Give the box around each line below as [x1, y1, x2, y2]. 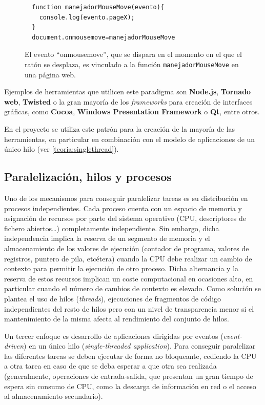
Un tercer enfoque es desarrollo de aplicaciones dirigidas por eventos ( [4, 330, 223, 341]
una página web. [25, 69, 76, 79]
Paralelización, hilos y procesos [4, 169, 172, 185]
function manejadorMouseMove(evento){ [32, 4, 165, 11]
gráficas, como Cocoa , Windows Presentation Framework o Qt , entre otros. [4, 106, 260, 117]
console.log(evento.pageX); [39, 13, 135, 21]
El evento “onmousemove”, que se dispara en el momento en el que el [25, 49, 242, 59]
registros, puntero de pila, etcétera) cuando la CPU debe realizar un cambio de [4, 253, 252, 264]
